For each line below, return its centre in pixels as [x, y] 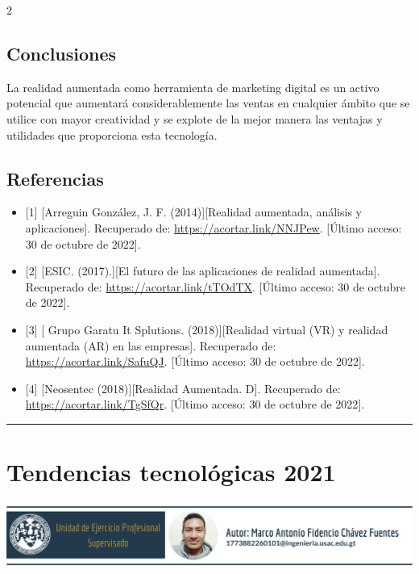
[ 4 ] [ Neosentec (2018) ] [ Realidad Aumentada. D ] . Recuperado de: [183, 388]
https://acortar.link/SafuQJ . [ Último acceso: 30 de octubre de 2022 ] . [195, 361]
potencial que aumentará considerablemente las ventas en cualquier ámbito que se [208, 103]
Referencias [55, 178]
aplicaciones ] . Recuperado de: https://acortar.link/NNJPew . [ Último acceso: [214, 227]
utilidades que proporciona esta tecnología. [112, 134]
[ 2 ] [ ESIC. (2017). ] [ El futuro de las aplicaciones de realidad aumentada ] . [203, 271]
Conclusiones [62, 53]
